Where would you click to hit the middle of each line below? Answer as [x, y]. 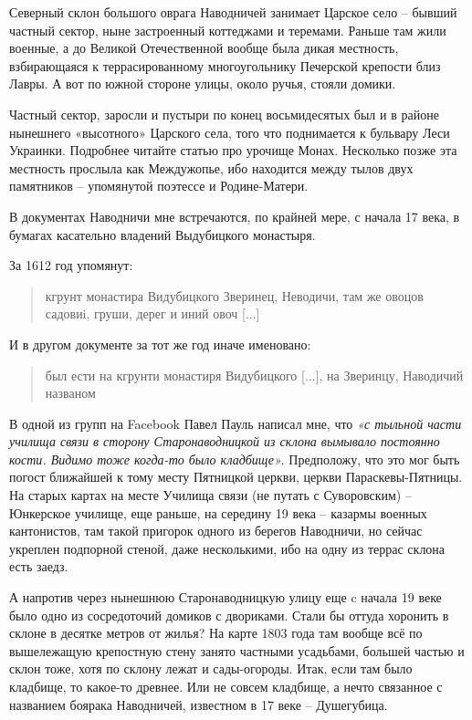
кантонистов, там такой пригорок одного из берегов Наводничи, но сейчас [216, 531]
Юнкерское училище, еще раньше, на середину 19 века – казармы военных [218, 512]
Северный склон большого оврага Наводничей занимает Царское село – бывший [233, 12]
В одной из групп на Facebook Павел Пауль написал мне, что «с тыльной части [236, 423]
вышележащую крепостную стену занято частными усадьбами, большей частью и [237, 650]
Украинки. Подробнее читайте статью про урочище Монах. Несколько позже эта [233, 150]
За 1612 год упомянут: [71, 265]
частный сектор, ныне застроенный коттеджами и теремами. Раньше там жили [228, 30]
